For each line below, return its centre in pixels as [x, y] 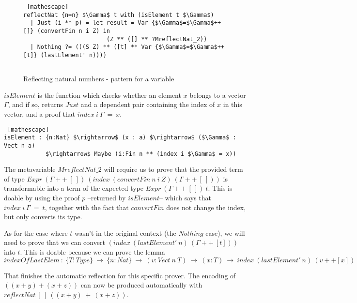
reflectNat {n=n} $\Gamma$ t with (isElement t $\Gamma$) [119, 15]
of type [14, 178]
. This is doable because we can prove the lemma [93, 252]
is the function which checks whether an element [109, 95]
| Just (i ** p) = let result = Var [89, 23]
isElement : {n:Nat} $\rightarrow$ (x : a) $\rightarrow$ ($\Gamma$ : [120, 138]
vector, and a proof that [40, 114]
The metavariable [30, 169]
